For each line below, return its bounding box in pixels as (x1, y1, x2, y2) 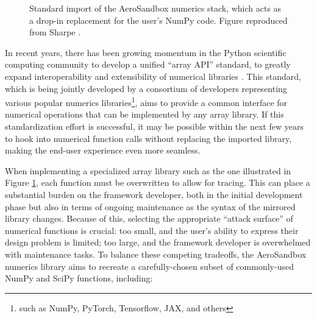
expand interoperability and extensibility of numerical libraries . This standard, (5, 69, 301, 82)
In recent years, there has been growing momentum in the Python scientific (5, 46, 287, 58)
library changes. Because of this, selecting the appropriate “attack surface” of (5, 212, 293, 225)
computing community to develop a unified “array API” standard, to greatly (5, 58, 291, 71)
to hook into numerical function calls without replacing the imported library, (5, 132, 292, 144)
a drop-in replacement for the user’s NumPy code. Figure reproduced (29, 13, 288, 26)
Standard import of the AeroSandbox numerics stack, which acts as (29, 2, 282, 14)
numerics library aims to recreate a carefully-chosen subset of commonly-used (5, 260, 294, 272)
